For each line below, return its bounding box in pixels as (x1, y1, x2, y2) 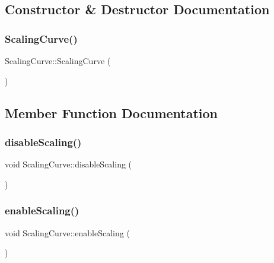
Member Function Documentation (5, 103, 218, 122)
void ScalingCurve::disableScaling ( (5, 158, 132, 170)
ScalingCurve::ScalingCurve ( (5, 55, 111, 66)
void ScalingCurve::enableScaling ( (5, 226, 130, 239)
